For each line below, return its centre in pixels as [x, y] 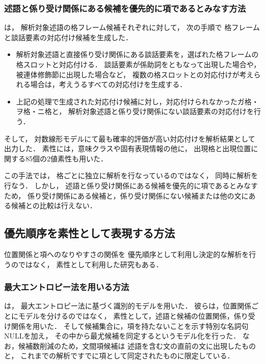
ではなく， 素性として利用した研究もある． [90, 264]
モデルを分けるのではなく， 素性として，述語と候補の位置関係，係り [133, 315]
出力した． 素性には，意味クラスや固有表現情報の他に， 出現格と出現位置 [128, 148]
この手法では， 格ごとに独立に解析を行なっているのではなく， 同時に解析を [131, 175]
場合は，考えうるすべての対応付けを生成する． [109, 84]
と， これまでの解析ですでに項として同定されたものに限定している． [119, 356]
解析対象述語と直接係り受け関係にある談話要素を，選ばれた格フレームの [137, 54]
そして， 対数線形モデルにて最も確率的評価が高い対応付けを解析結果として [130, 138]
